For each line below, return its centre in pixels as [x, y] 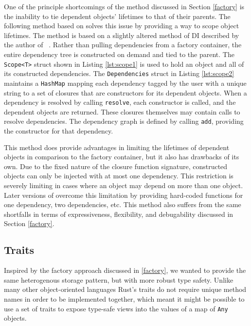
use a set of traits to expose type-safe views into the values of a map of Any [116, 308]
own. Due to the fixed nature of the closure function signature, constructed [116, 166]
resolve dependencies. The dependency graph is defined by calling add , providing [124, 121]
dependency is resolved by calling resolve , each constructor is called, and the [120, 102]
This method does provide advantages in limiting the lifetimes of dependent [117, 147]
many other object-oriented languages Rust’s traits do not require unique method [125, 289]
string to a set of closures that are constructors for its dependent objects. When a [125, 92]
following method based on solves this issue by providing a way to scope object [122, 26]
